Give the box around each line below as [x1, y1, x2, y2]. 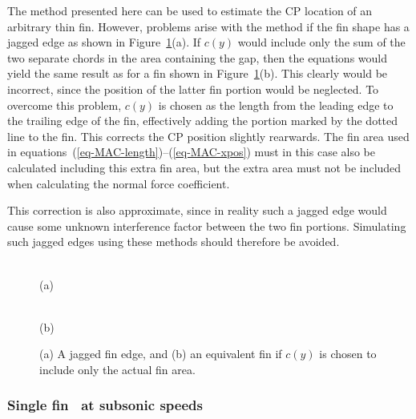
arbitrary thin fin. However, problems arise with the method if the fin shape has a [7, 18, 410, 34]
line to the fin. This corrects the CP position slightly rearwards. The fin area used [7, 127, 410, 144]
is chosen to [319, 345, 377, 362]
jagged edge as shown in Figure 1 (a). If [7, 34, 201, 50]
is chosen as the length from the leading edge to [158, 96, 394, 113]
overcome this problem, [7, 96, 122, 113]
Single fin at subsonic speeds [7, 395, 203, 415]
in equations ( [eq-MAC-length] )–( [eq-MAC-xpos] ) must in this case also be [7, 143, 375, 160]
